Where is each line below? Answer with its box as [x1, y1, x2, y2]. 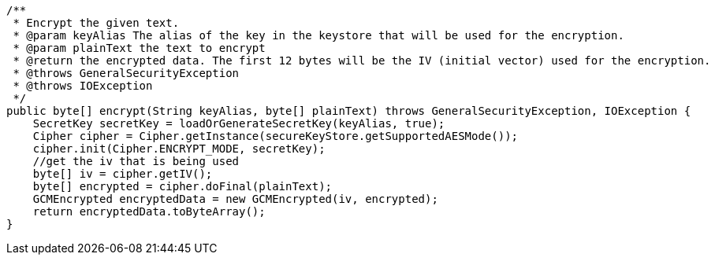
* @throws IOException [13, 79, 153, 92]
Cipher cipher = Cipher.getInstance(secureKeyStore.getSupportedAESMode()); [32, 130, 519, 142]
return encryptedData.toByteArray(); [32, 205, 266, 218]
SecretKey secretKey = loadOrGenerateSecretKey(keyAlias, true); [32, 117, 445, 130]
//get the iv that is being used [32, 155, 240, 167]
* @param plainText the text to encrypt [13, 42, 266, 54]
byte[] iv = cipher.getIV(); [32, 167, 213, 180]
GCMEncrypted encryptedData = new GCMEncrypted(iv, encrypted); [32, 193, 438, 205]
